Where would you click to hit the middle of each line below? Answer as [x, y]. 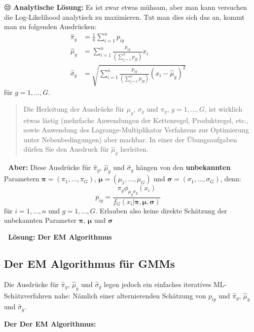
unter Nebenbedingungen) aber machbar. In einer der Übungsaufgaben [130, 139]
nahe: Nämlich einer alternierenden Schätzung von [130, 295]
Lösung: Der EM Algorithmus [60, 237]
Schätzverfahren [28, 295]
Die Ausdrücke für [32, 284]
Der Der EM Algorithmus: [50, 323]
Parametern [22, 179]
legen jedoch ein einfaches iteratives [158, 284]
